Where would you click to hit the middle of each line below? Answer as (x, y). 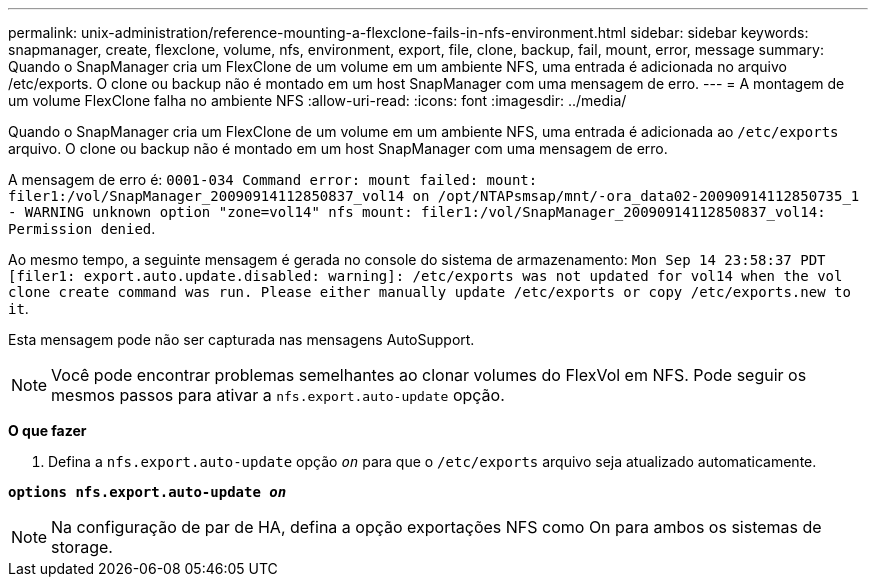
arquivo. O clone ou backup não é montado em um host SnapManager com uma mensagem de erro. (338, 148)
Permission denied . (82, 228)
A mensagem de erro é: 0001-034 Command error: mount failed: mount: (273, 179)
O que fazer (47, 430)
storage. (82, 547)
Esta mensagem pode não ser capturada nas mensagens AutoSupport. (241, 339)
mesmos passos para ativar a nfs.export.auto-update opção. (278, 395)
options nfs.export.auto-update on (147, 492)
